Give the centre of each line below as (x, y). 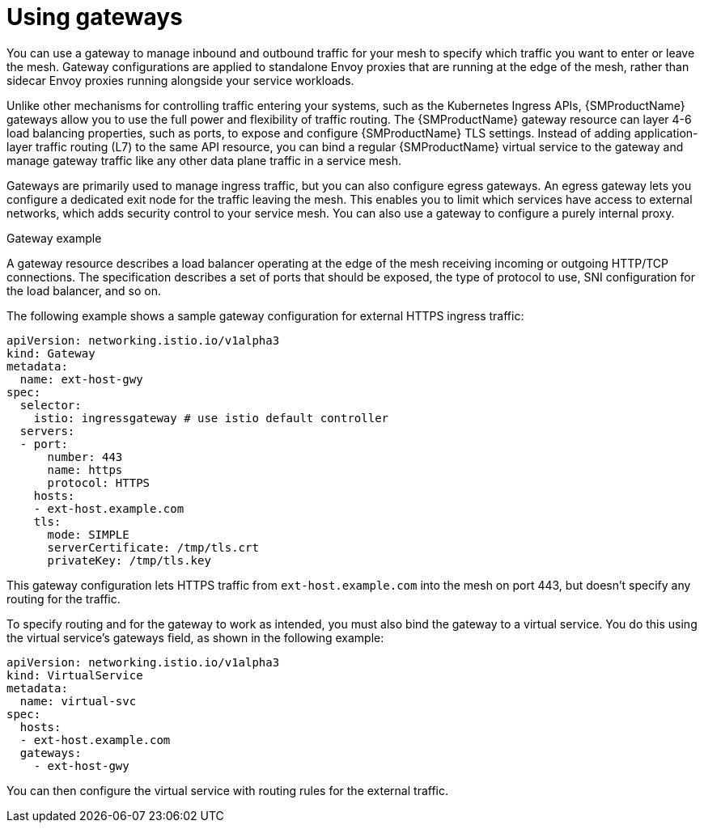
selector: (51, 405)
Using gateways (95, 17)
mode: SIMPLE (88, 534)
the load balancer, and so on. (84, 290)
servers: (47, 431)
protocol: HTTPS (99, 482)
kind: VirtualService (75, 675)
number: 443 (85, 457)
